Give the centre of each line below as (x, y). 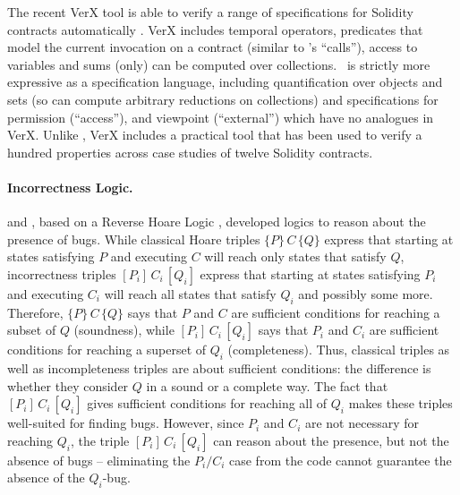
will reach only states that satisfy (295, 256)
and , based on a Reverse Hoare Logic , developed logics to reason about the (217, 222)
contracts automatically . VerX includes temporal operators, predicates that (215, 29)
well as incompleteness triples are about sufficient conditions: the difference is (219, 368)
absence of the (46, 478)
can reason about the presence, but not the (331, 440)
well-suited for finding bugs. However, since (126, 423)
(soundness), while (124, 330)
